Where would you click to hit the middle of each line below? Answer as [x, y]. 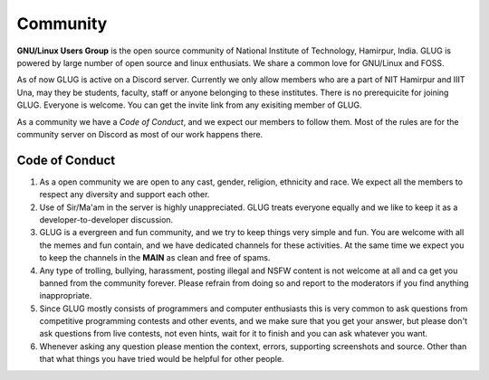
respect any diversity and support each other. [125, 195]
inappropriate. [66, 296]
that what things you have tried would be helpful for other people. [162, 359]
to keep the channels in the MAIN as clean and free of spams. [155, 258]
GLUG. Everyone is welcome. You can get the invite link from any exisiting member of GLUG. [189, 105]
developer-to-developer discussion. [106, 219]
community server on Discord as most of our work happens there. [140, 134]
